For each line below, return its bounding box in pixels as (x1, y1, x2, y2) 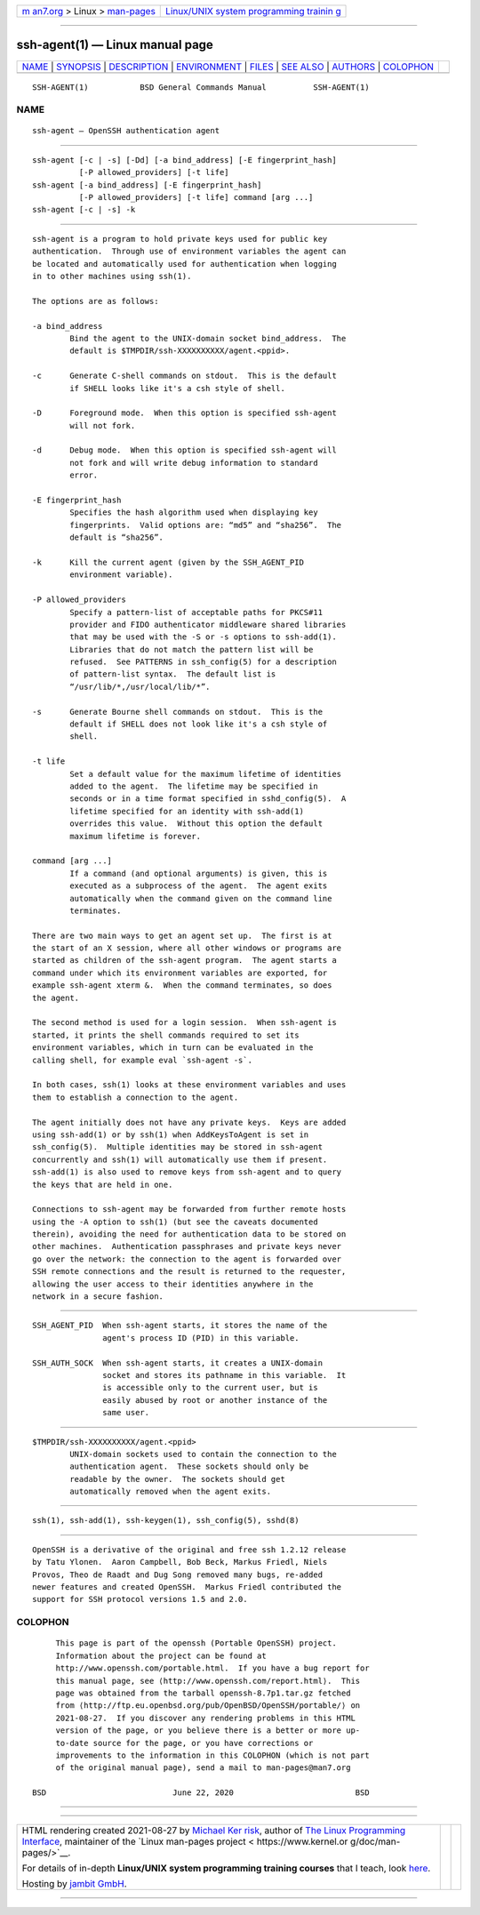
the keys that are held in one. (32, 1179, 173, 1190)
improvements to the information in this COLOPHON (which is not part (55, 1750, 370, 1760)
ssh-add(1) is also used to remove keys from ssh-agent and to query (32, 1167, 342, 1177)
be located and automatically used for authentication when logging (32, 259, 337, 268)
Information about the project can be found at (55, 1650, 267, 1661)
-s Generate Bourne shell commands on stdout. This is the (32, 707, 324, 717)
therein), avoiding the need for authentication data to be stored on (32, 1230, 347, 1239)
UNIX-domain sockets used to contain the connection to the (69, 1449, 337, 1459)
